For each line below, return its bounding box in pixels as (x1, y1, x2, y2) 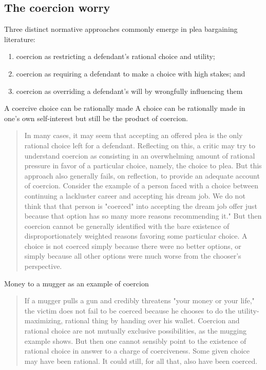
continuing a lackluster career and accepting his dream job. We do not (24, 190, 245, 201)
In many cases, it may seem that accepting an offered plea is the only (24, 130, 243, 141)
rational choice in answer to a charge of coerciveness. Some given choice (24, 345, 250, 356)
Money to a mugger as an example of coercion (4, 278, 149, 288)
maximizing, (24, 315, 63, 326)
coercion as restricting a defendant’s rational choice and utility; (16, 51, 215, 62)
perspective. (24, 261, 62, 271)
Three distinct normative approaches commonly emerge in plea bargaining (4, 24, 238, 34)
